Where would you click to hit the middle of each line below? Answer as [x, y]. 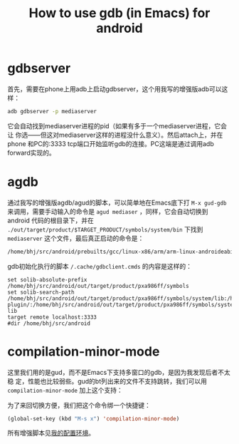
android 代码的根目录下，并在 [51, 220]
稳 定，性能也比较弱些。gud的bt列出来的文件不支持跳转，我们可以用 [107, 381]
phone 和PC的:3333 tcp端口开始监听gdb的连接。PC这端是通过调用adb [111, 143]
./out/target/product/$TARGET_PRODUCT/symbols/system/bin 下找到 [105, 229]
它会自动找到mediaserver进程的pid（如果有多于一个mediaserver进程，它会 [117, 125]
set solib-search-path [41, 292]
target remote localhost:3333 [52, 317]
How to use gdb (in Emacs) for [119, 13]
